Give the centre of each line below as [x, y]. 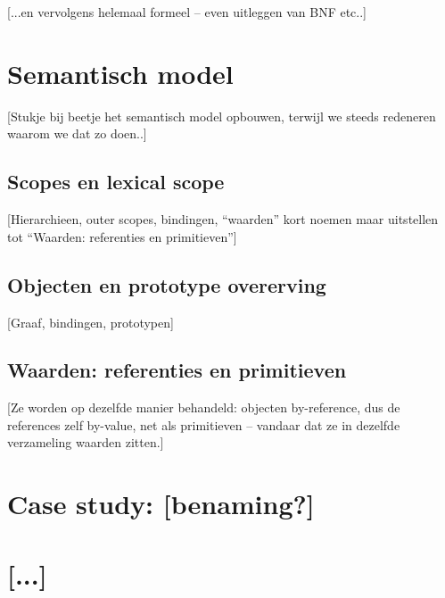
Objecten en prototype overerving [167, 284]
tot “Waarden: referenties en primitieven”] [122, 236]
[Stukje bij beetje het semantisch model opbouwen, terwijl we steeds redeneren [222, 116]
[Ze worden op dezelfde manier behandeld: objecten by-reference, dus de [204, 407]
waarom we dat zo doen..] [77, 133]
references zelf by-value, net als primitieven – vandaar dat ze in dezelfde [204, 424]
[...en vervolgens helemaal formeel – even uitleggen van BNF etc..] [187, 12]
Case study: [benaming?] [161, 504]
